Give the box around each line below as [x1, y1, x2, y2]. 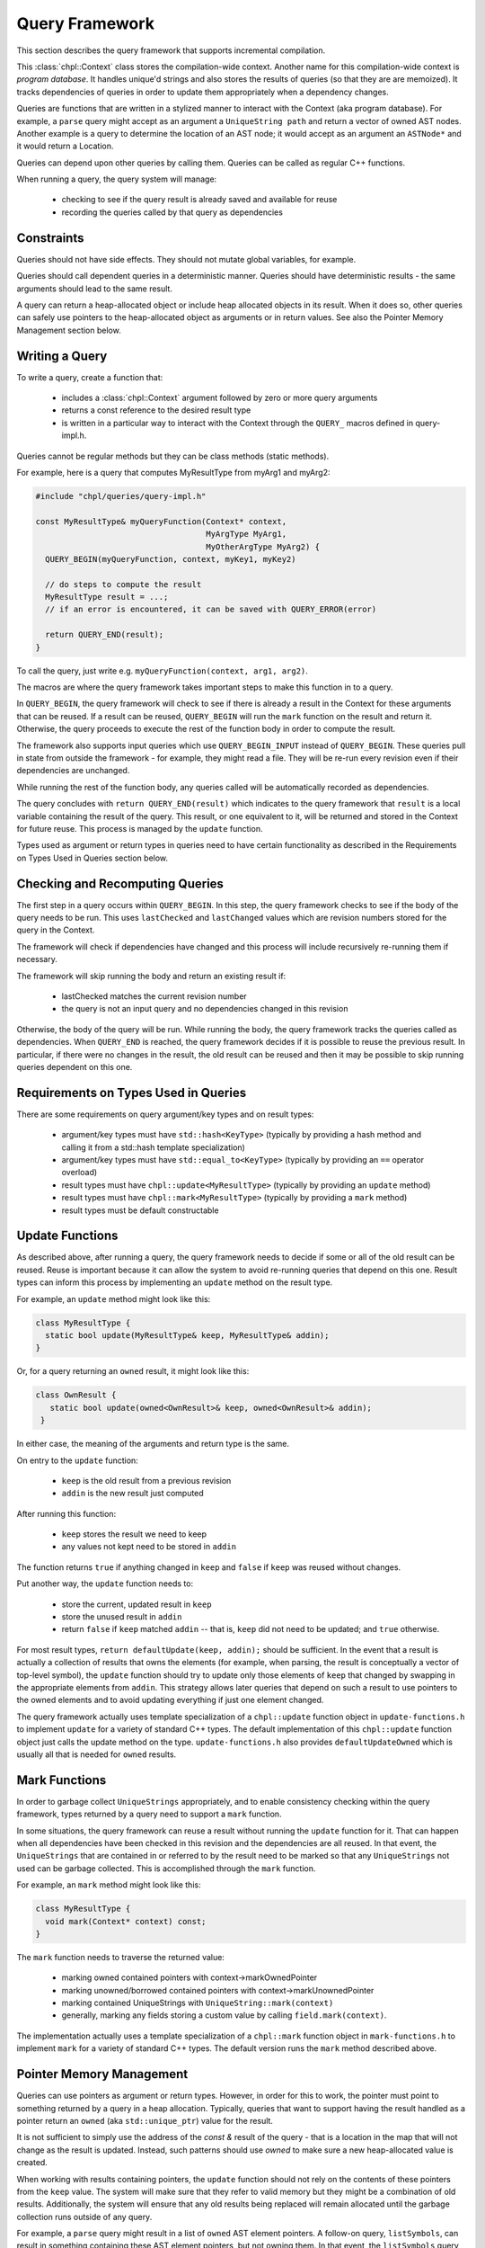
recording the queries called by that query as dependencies [61, 207, 283, 218]
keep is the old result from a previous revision [61, 1475, 232, 1485]
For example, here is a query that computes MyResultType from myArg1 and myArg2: [16, 467, 331, 477]
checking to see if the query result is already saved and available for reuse [61, 194, 338, 205]
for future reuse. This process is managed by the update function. [16, 823, 263, 834]
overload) [61, 1167, 98, 1178]
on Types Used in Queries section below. [16, 852, 169, 863]
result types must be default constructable [61, 1205, 219, 1216]
